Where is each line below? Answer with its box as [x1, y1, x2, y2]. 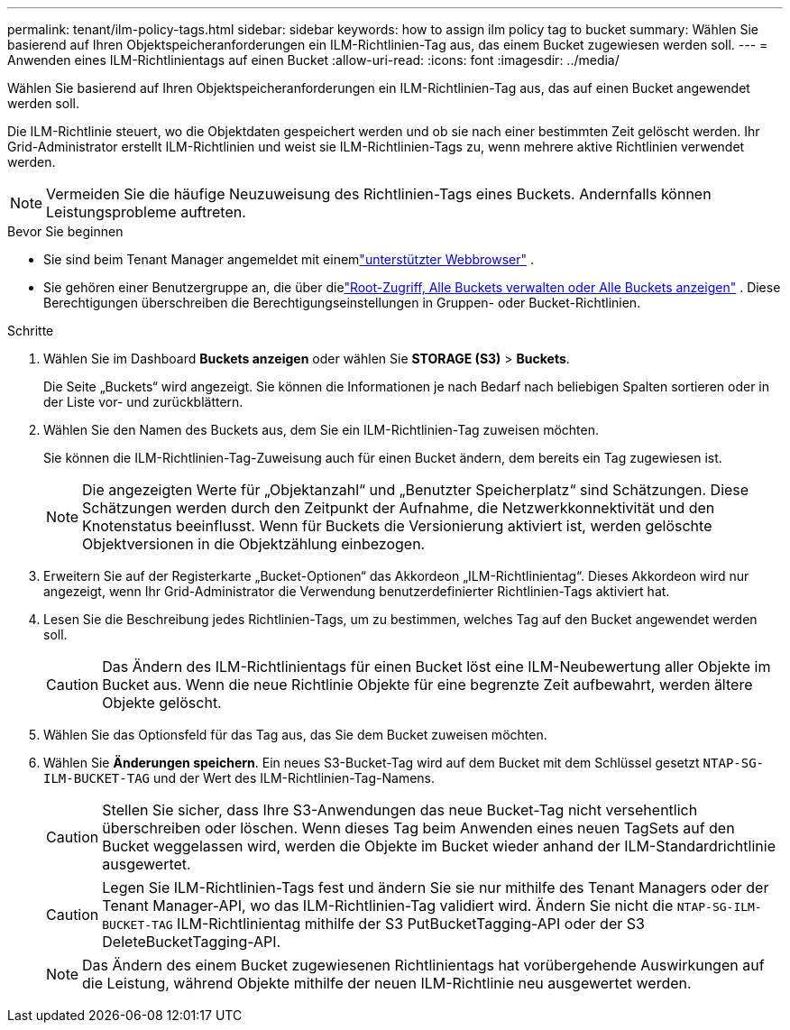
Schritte [7, 323, 54, 338]
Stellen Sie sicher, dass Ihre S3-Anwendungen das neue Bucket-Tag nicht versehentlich [102, 801, 698, 819]
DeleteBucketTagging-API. [102, 933, 281, 951]
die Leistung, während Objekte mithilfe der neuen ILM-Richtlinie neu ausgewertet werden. [82, 974, 692, 992]
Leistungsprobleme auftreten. [46, 203, 246, 221]
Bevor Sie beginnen [7, 224, 124, 239]
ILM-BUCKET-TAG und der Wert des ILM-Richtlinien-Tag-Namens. [43, 770, 435, 786]
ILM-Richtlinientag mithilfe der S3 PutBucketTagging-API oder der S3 [177, 915, 645, 933]
